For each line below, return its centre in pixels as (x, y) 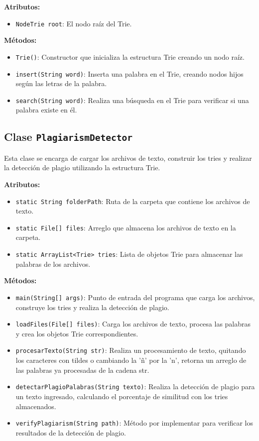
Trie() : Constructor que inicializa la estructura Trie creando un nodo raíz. (130, 56)
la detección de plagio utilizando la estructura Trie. (82, 167)
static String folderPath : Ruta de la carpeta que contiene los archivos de (133, 201)
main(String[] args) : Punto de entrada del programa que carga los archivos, (135, 297)
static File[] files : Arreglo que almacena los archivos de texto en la (126, 227)
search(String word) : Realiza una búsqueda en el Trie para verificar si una (132, 100)
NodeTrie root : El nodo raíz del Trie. (74, 23)
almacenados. (36, 406)
